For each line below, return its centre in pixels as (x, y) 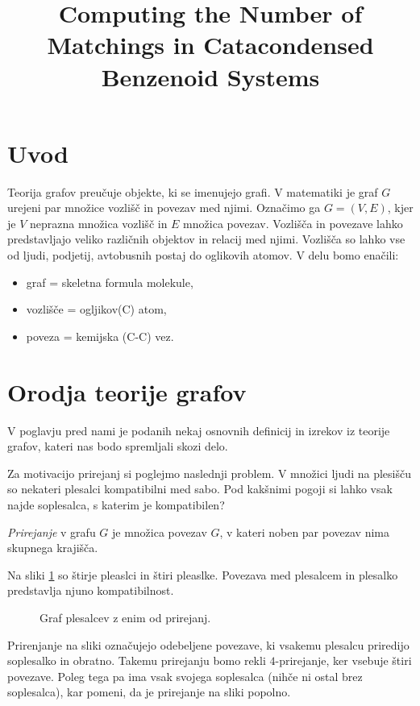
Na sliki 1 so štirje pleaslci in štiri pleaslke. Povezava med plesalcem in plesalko (203, 574)
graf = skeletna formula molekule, (110, 282)
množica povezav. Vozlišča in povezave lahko (293, 223)
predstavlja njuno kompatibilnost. (91, 590)
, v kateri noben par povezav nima (304, 532)
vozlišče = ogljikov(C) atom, (96, 309)
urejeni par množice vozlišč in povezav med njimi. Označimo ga (164, 208)
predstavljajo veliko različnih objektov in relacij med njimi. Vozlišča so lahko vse (206, 239)
